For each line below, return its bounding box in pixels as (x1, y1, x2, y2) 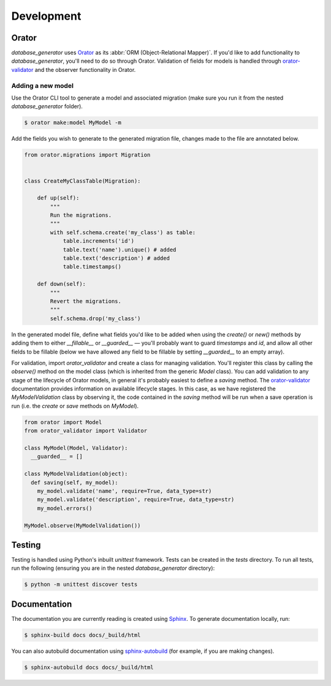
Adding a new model (11, 81, 74, 90)
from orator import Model (24, 419, 102, 425)
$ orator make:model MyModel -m (24, 119, 122, 126)
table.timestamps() (63, 263, 122, 270)
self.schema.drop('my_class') (50, 315, 141, 322)
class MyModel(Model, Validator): (24, 444, 128, 452)
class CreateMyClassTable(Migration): (24, 177, 141, 184)
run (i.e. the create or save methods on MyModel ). (11, 402, 139, 409)
